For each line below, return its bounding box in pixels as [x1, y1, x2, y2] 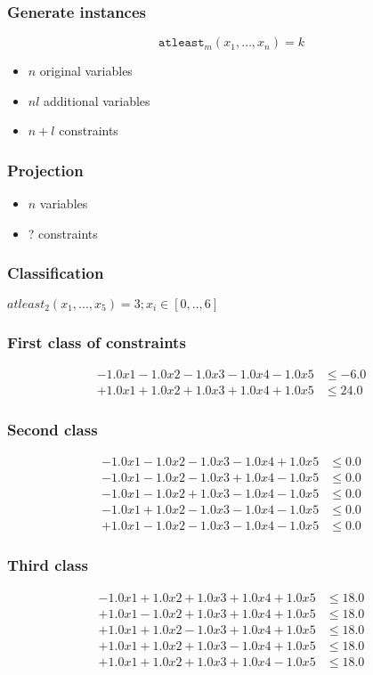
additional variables [44, 91, 150, 110]
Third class [7, 554, 88, 576]
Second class [7, 418, 98, 440]
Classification [7, 262, 104, 284]
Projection [7, 159, 84, 181]
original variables [39, 61, 133, 80]
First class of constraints [7, 330, 186, 353]
